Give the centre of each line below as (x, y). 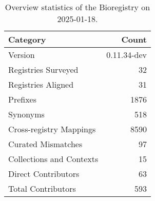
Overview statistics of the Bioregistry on (77, 7)
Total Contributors (42, 188)
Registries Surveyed (43, 69)
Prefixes (23, 99)
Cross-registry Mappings (52, 129)
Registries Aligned (41, 84)
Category (27, 39)
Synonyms (26, 114)
